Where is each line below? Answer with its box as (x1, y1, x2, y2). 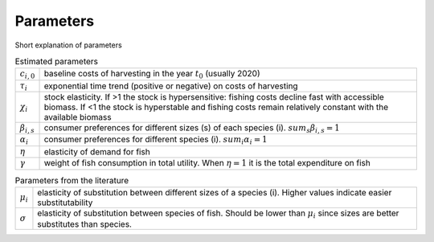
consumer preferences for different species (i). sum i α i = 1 (43, 133, 268, 146)
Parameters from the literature (14, 174, 129, 186)
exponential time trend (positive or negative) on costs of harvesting (43, 80, 298, 92)
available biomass (43, 112, 112, 123)
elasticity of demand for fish (43, 146, 150, 158)
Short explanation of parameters (14, 40, 122, 50)
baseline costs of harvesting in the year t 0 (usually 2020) (43, 68, 260, 80)
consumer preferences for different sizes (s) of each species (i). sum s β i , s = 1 (43, 122, 341, 135)
